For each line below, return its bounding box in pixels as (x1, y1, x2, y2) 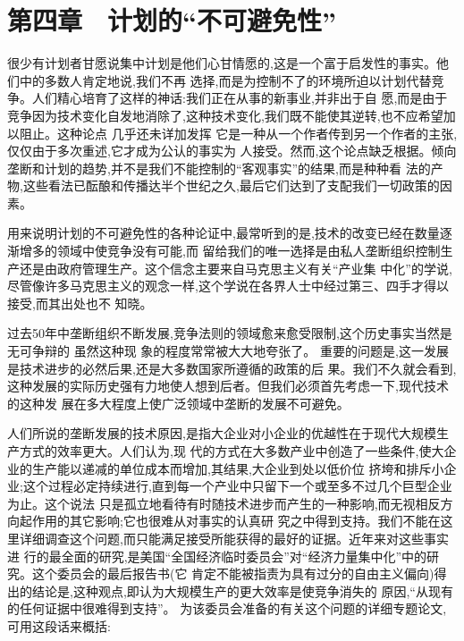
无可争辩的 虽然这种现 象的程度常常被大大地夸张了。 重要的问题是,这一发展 (7, 342, 449, 360)
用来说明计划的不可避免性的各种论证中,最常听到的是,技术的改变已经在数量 (7, 224, 440, 242)
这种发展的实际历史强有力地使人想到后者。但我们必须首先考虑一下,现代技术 (7, 376, 449, 395)
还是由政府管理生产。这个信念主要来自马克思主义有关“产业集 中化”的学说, (19, 258, 452, 277)
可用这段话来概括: (7, 616, 111, 635)
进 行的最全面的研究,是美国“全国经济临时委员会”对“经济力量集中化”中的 (7, 546, 426, 565)
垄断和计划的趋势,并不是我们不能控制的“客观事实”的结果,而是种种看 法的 (7, 158, 431, 177)
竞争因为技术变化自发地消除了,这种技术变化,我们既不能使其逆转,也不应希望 (7, 105, 443, 124)
